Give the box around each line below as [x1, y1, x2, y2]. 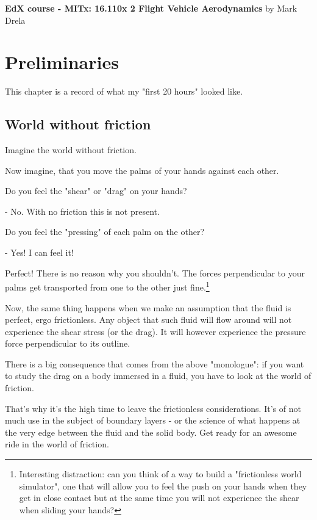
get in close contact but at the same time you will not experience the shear [19, 491, 299, 504]
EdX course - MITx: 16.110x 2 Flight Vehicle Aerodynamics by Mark [5, 2, 297, 14]
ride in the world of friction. [5, 438, 109, 450]
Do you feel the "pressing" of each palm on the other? [5, 225, 205, 238]
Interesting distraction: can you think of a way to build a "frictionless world [19, 468, 302, 480]
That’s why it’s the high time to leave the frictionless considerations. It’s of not [5, 402, 301, 414]
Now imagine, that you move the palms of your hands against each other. [5, 164, 279, 176]
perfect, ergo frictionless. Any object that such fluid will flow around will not [5, 313, 292, 326]
